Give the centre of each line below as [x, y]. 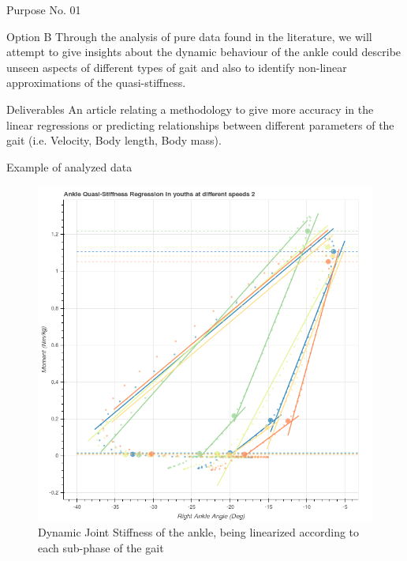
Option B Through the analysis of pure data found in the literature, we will [189, 36]
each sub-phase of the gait [101, 547]
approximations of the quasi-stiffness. [96, 83]
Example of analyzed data [69, 166]
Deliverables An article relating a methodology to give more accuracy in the [190, 109]
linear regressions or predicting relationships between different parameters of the [200, 124]
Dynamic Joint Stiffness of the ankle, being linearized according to [199, 531]
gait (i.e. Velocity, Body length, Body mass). [114, 140]
